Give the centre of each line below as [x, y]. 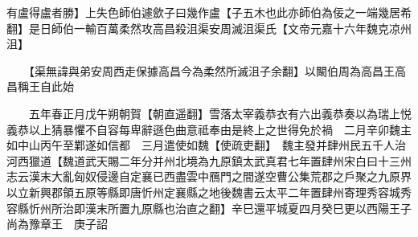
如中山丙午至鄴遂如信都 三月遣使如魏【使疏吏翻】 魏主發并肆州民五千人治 [206, 145]
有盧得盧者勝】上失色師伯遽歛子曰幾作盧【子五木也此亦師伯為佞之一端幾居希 [209, 12]
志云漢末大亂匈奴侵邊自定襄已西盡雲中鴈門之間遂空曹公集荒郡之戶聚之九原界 [209, 176]
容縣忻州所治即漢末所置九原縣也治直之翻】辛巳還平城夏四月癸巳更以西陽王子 [209, 208]
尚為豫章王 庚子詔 [57, 224]
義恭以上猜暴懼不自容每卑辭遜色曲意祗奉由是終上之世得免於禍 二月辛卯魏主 [209, 129]
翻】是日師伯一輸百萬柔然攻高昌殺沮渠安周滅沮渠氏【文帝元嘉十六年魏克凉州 [209, 28]
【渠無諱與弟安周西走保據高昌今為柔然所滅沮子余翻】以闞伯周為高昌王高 [217, 70]
